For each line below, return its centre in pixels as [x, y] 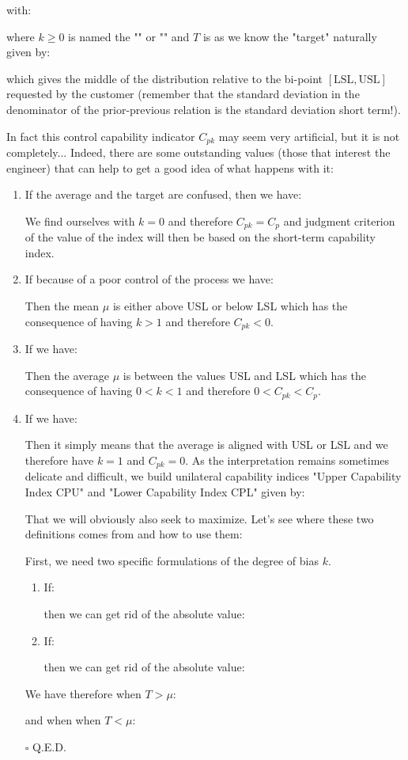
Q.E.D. [49, 746]
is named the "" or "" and [129, 36]
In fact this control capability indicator [101, 136]
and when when [63, 720]
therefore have [59, 460]
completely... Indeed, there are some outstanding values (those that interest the [198, 152]
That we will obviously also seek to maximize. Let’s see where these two [199, 518]
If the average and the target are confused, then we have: [163, 194]
